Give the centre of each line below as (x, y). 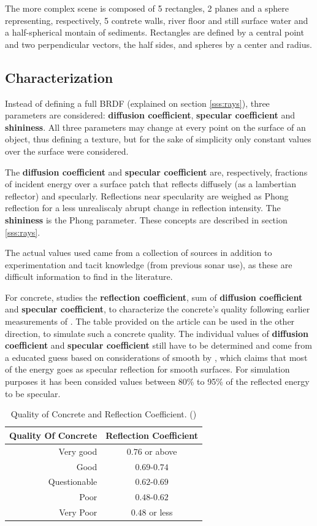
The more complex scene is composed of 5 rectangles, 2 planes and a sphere (147, 8)
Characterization (59, 77)
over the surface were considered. (67, 151)
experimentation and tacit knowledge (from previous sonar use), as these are (149, 264)
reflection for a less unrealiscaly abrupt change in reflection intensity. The (143, 208)
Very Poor (78, 512)
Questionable (73, 482)
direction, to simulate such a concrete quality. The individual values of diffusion (157, 333)
